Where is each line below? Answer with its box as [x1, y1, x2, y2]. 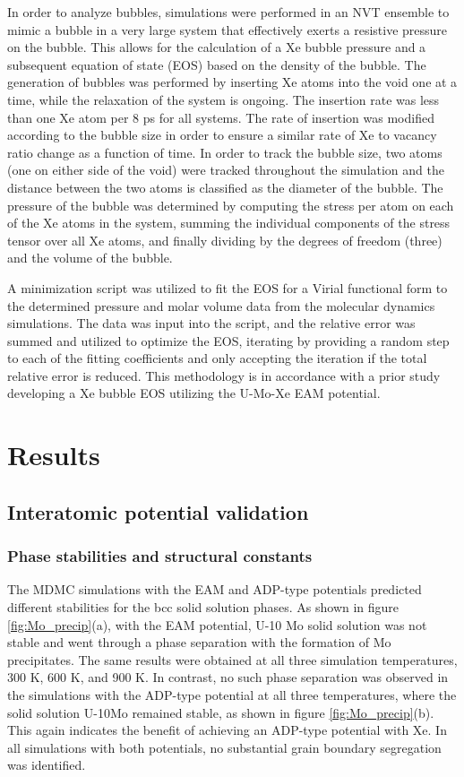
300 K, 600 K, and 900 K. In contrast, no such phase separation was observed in [7, 668, 449, 686]
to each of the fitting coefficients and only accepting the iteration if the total [7, 349, 427, 367]
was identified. [7, 755, 86, 774]
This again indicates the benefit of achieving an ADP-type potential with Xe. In [7, 721, 447, 739]
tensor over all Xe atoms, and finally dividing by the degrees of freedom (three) [7, 230, 443, 249]
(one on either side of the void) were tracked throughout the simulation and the [7, 160, 444, 179]
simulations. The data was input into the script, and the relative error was [7, 314, 416, 332]
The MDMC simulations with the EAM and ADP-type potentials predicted [7, 580, 422, 599]
